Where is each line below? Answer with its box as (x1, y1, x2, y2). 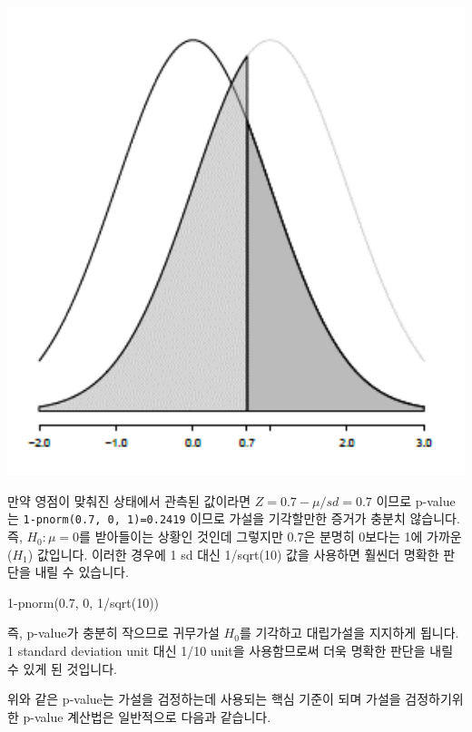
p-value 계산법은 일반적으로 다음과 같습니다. (23, 707, 271, 726)
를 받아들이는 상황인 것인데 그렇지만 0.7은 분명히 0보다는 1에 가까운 (79, 527, 462, 546)
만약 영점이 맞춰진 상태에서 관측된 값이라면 (7, 491, 251, 510)
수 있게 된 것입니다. (7, 659, 117, 678)
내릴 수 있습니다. (34, 562, 129, 581)
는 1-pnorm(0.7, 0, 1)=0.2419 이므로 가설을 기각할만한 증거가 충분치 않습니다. (7, 509, 460, 528)
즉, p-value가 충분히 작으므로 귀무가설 (7, 623, 220, 642)
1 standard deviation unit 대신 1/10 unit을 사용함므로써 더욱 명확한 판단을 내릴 (7, 641, 454, 660)
